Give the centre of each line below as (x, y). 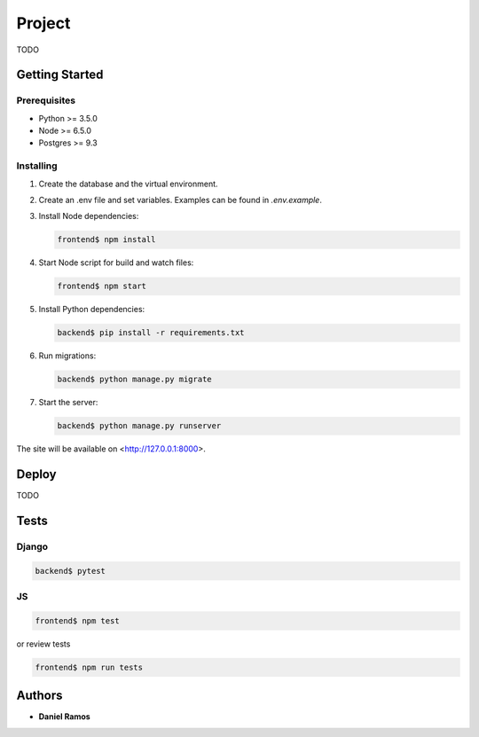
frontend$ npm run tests (89, 667)
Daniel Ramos (64, 717)
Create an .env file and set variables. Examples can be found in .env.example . (181, 200)
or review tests (43, 644)
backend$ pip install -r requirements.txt (151, 333)
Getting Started (60, 75)
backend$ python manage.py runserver (139, 426)
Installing (37, 166)
